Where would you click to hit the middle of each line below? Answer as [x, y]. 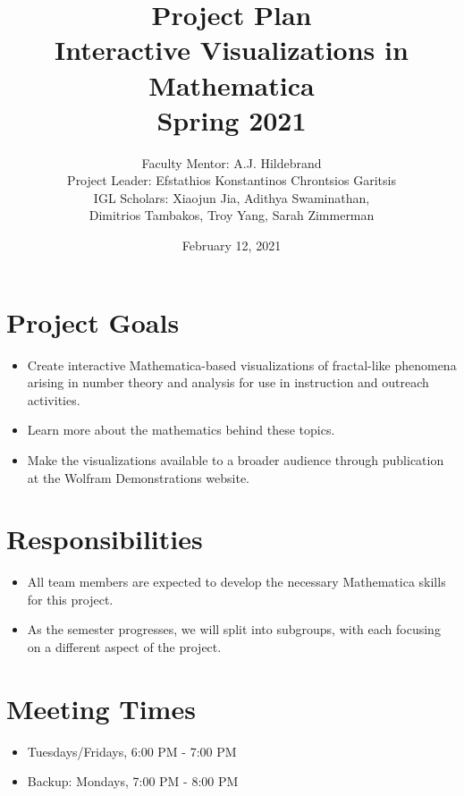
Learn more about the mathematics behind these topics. [181, 430]
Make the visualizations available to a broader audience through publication [236, 459]
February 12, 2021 [232, 246]
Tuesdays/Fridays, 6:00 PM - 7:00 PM [132, 751]
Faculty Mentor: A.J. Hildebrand [232, 162]
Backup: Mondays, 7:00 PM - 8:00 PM [133, 781]
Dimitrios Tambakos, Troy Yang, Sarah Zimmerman [232, 215]
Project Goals [93, 322]
